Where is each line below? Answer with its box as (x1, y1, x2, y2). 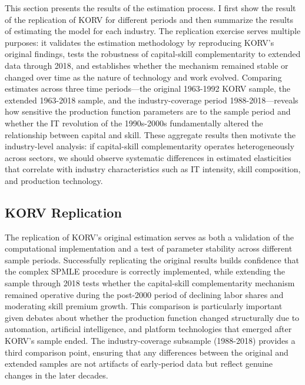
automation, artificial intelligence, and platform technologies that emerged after (5, 323, 292, 335)
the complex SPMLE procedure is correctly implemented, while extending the (5, 265, 286, 277)
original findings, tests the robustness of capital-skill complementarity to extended (5, 48, 301, 60)
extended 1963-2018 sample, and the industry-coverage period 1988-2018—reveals (5, 93, 299, 106)
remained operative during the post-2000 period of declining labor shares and (5, 288, 284, 300)
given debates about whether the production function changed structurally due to (5, 311, 300, 323)
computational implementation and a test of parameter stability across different (5, 242, 293, 255)
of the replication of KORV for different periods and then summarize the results (5, 13, 293, 25)
